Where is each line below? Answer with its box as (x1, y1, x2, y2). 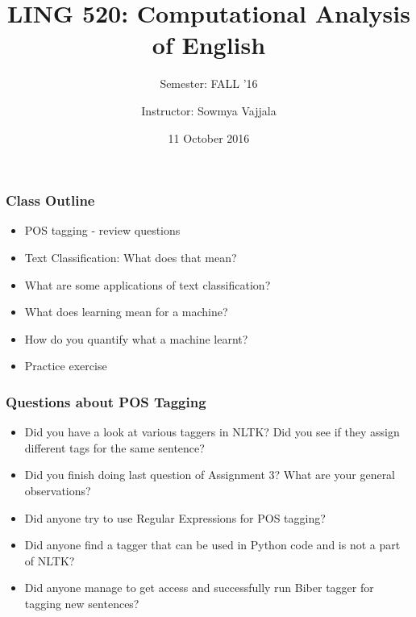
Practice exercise (24, 357, 107, 374)
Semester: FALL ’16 (160, 75, 258, 92)
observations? (24, 482, 91, 498)
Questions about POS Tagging (6, 391, 206, 411)
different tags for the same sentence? (24, 439, 205, 456)
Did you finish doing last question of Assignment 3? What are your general (24, 466, 396, 483)
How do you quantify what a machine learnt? (24, 330, 248, 347)
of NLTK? (24, 552, 75, 569)
